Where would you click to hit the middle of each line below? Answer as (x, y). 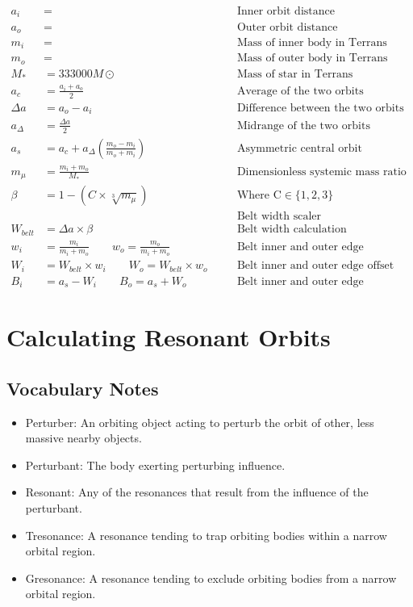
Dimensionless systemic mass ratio (321, 172)
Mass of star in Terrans (295, 74)
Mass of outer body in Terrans (312, 59)
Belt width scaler (279, 217)
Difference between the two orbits (320, 108)
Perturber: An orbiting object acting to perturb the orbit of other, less (200, 422)
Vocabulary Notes (83, 388)
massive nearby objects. (83, 438)
